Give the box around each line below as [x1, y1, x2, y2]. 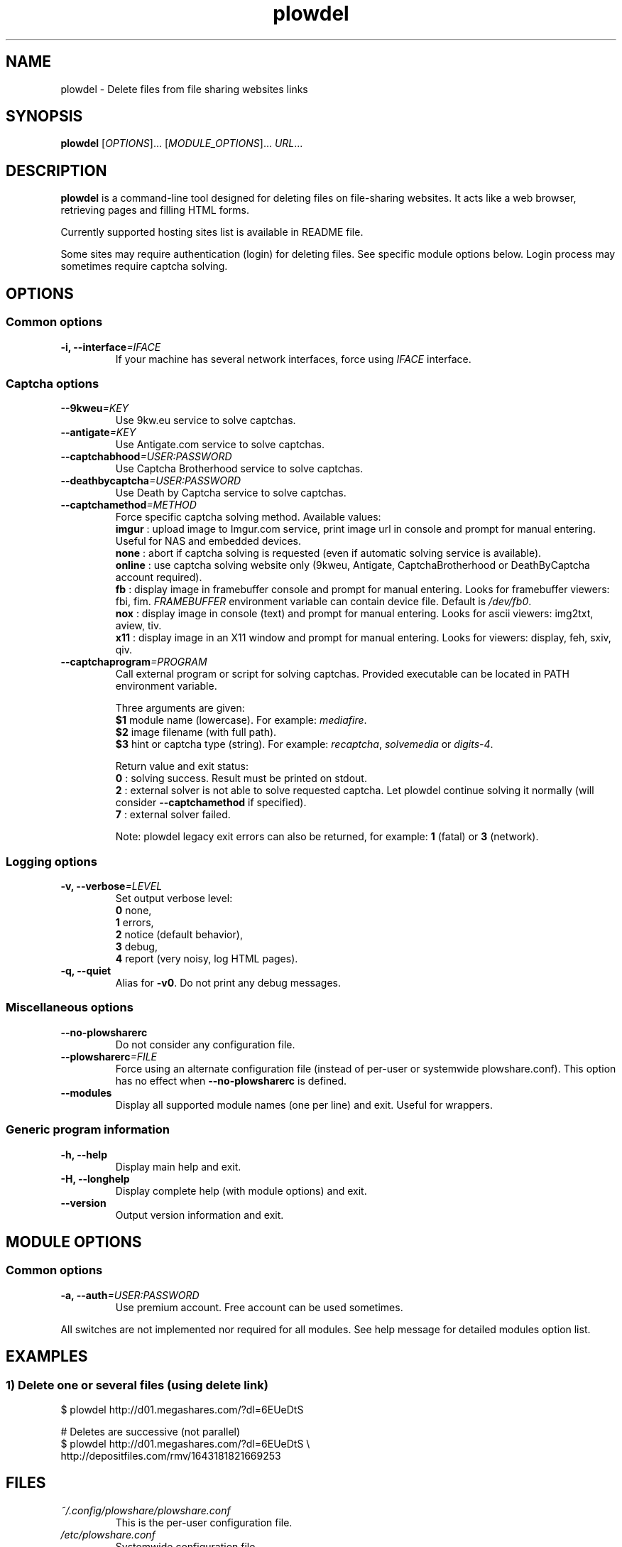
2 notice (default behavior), [115, 928, 243, 940]
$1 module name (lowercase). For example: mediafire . [115, 714, 367, 727]
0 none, [115, 904, 152, 916]
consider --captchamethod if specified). [115, 796, 307, 809]
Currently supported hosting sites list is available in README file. [60, 226, 364, 239]
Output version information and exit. [115, 1208, 284, 1221]
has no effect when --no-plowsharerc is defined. [115, 1074, 347, 1087]
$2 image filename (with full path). [115, 726, 277, 739]
